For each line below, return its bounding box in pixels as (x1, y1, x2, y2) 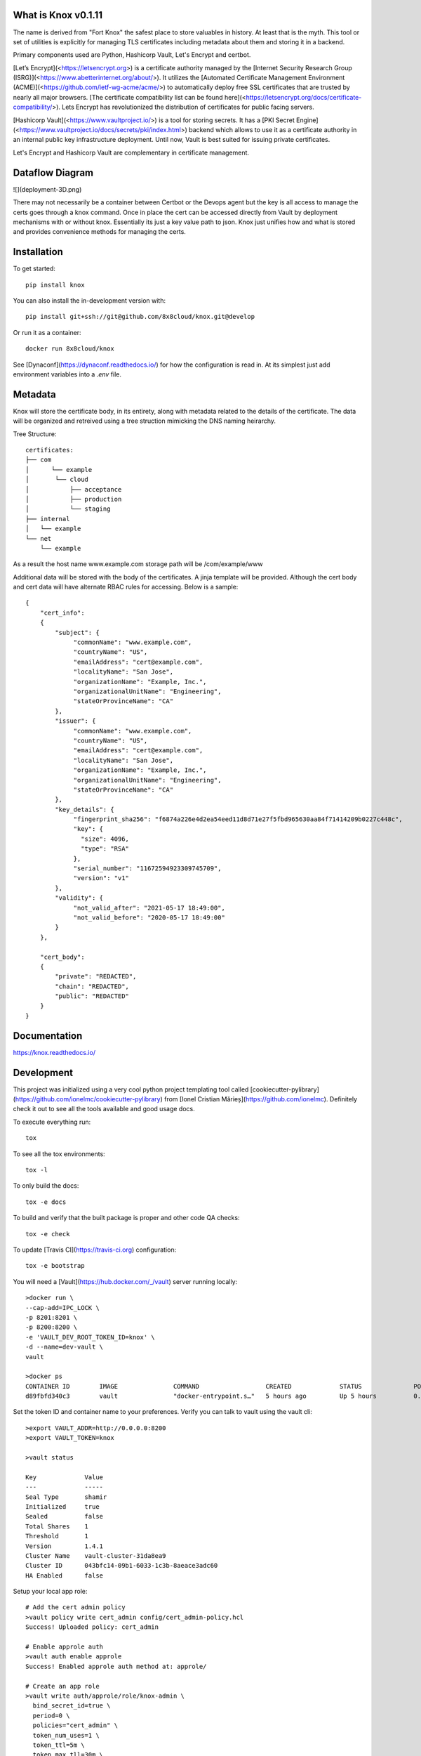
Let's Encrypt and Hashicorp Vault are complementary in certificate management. (13, 148, 249, 157)
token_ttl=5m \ (32, 1741, 85, 1749)
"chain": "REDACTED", (55, 982, 130, 990)
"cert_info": (39, 608, 85, 617)
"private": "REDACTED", (55, 973, 137, 981)
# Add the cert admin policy (25, 1604, 126, 1611)
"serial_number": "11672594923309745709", (73, 865, 222, 872)
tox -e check (25, 1230, 70, 1238)
